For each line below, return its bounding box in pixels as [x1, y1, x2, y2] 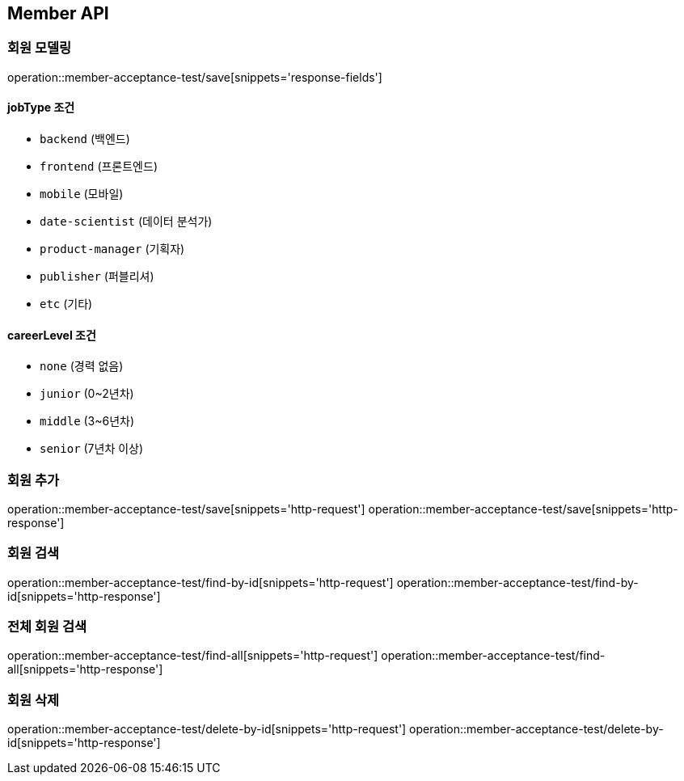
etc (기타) [40, 297, 93, 311]
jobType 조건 [7, 100, 75, 115]
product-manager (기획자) [40, 242, 185, 256]
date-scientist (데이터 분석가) [40, 214, 213, 229]
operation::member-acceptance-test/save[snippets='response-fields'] [7, 70, 382, 84]
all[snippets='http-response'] [7, 662, 163, 677]
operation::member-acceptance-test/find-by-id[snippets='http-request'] [7, 575, 394, 589]
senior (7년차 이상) [40, 441, 144, 456]
